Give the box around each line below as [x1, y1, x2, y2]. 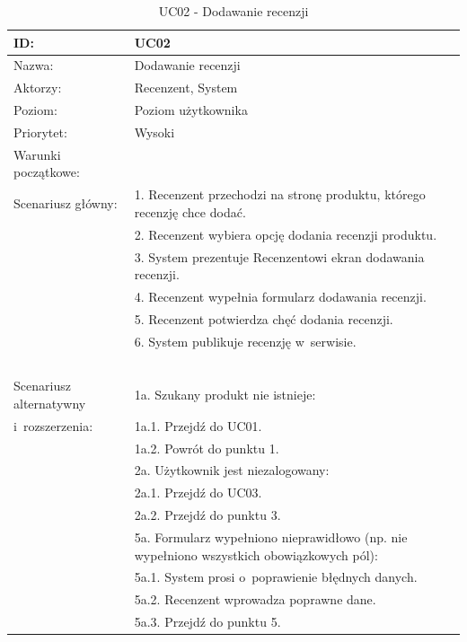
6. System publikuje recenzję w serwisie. [134, 331, 357, 350]
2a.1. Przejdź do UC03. [134, 483, 262, 502]
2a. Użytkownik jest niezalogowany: [134, 461, 330, 479]
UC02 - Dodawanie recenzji [158, 2, 309, 20]
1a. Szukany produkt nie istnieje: [134, 385, 316, 404]
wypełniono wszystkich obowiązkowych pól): [134, 545, 378, 564]
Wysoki [134, 122, 175, 141]
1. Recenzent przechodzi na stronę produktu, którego [134, 185, 426, 204]
